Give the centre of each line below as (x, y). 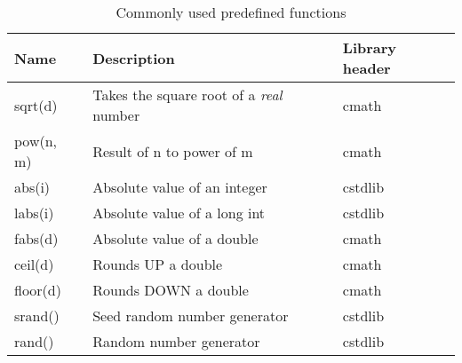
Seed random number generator (191, 316)
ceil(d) (34, 264)
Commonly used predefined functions (231, 12)
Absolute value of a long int (179, 213)
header (366, 68)
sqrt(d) (36, 105)
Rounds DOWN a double (171, 290)
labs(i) (34, 213)
